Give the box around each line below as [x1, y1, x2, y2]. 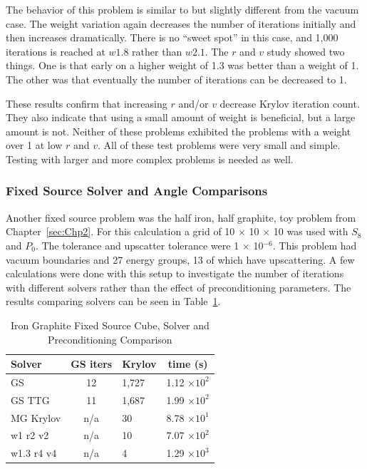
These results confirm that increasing [6, 96, 167, 110]
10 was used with [273, 224, 348, 239]
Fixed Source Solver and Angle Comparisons [6, 182, 268, 200]
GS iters [71, 356, 113, 371]
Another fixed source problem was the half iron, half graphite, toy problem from [6, 210, 356, 225]
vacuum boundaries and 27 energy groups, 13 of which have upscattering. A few [6, 252, 355, 267]
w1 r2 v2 [11, 428, 49, 443]
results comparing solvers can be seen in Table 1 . [6, 294, 221, 309]
